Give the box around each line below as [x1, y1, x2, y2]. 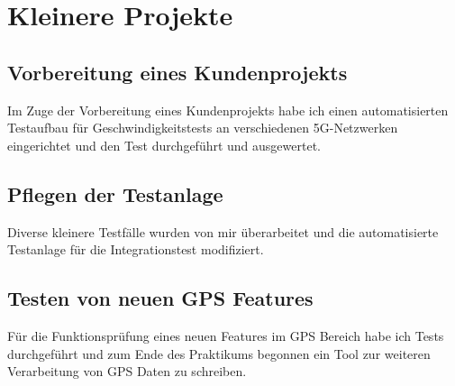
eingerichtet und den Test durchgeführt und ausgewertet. [7, 135, 321, 154]
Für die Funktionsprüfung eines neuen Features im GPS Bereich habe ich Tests [7, 326, 444, 345]
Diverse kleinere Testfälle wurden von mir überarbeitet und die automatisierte [7, 222, 439, 241]
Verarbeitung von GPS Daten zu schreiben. [7, 362, 247, 381]
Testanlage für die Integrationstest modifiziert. [7, 240, 264, 259]
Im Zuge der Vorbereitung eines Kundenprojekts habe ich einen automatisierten [7, 100, 449, 119]
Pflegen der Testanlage [7, 179, 223, 207]
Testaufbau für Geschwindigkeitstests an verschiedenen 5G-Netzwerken [7, 118, 398, 137]
